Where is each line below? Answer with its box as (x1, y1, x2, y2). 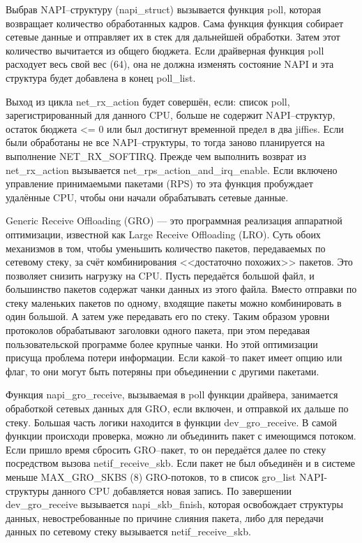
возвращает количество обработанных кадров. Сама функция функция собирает (6, 15, 344, 30)
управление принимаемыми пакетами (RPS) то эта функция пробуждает (6, 176, 313, 191)
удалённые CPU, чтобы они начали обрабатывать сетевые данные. (6, 189, 289, 204)
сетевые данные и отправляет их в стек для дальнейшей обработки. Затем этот (6, 29, 340, 44)
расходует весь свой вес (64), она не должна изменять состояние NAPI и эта (6, 57, 334, 71)
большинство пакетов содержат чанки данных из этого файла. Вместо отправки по (6, 282, 357, 296)
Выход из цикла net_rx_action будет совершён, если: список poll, (6, 94, 290, 108)
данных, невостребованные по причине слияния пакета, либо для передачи (6, 510, 324, 525)
